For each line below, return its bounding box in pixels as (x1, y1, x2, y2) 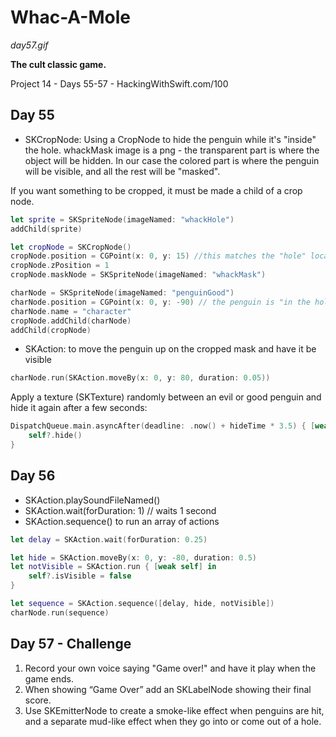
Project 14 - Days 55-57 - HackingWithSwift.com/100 (10, 77, 229, 90)
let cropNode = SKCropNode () (10, 242, 132, 252)
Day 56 (10, 467, 56, 485)
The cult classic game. (10, 58, 107, 70)
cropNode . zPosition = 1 (10, 261, 110, 271)
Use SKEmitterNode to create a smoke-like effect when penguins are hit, (24, 704, 325, 716)
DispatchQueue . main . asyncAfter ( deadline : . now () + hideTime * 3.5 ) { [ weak (10, 421, 333, 431)
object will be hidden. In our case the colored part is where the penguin (24, 154, 320, 166)
